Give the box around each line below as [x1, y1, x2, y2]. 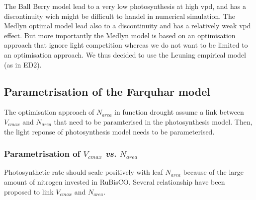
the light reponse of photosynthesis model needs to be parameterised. [4, 126, 215, 136]
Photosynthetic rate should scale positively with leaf [4, 167, 163, 177]
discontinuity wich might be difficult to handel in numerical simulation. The [4, 10, 235, 21]
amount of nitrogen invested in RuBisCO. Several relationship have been [4, 176, 225, 187]
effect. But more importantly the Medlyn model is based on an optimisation [4, 30, 236, 40]
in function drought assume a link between [114, 107, 244, 117]
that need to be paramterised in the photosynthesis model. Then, [54, 116, 253, 127]
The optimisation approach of [4, 107, 94, 117]
